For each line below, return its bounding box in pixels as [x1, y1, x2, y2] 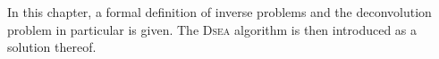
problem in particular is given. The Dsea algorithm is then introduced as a [7, 20, 418, 38]
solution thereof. [7, 38, 97, 56]
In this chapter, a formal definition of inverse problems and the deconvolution [7, 3, 432, 21]
